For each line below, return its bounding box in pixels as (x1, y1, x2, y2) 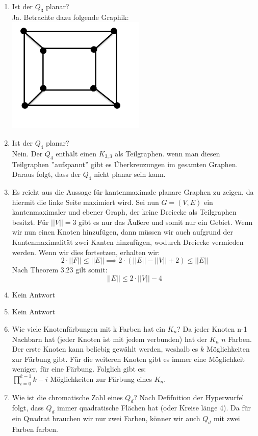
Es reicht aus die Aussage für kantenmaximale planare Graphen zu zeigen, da (12, 186, 254, 197)
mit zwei (213, 413, 240, 424)
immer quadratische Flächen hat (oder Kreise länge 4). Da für (57, 402, 251, 413)
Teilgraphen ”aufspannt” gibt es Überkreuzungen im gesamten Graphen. (12, 158, 238, 169)
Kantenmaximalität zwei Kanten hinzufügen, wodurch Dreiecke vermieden (12, 236, 244, 247)
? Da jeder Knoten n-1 (177, 323, 247, 334)
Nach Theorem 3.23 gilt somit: (12, 264, 108, 275)
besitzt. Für (12, 216, 49, 227)
